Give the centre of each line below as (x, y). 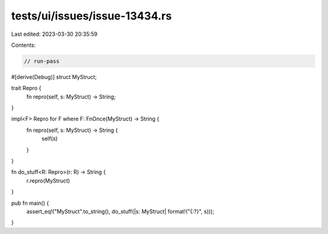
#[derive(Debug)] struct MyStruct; (54, 77)
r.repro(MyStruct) (48, 181)
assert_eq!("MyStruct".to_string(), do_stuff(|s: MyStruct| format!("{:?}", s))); (121, 211)
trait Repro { (26, 88)
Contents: (23, 45)
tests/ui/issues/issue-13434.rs (92, 16)
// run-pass (42, 61)
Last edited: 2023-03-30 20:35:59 (54, 34)
